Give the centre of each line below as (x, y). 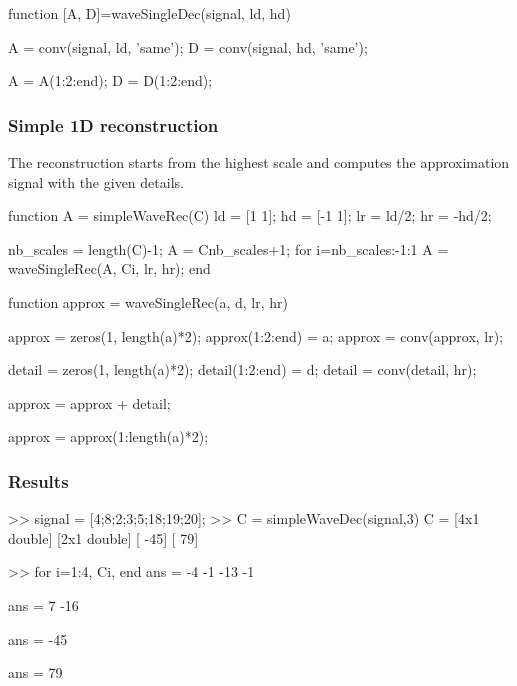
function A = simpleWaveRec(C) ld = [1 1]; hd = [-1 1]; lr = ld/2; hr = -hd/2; (250, 215)
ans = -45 (38, 638)
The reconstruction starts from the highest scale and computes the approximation (259, 162)
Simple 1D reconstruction (113, 124)
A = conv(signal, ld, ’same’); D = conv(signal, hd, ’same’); (188, 46)
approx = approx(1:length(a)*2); (108, 436)
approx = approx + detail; (89, 402)
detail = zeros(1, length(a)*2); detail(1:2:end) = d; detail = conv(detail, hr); (242, 369)
